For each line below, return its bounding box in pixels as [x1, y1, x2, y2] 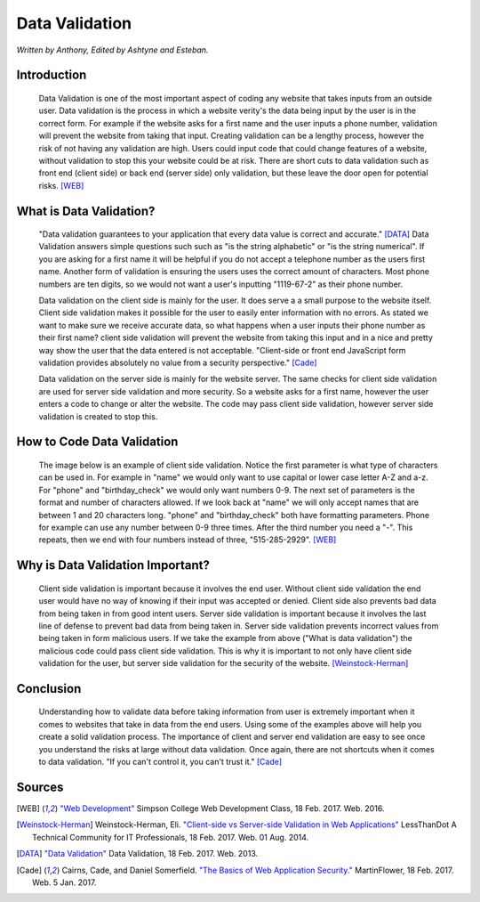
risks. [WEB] [38, 180, 84, 191]
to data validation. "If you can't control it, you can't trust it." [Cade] [38, 757, 283, 768]
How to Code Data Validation [16, 435, 179, 450]
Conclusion [16, 681, 82, 696]
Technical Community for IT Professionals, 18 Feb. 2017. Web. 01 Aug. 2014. [32, 832, 309, 842]
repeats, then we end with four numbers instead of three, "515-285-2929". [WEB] [38, 534, 337, 545]
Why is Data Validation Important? [16, 557, 211, 573]
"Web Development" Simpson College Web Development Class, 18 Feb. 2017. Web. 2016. [59, 802, 385, 814]
